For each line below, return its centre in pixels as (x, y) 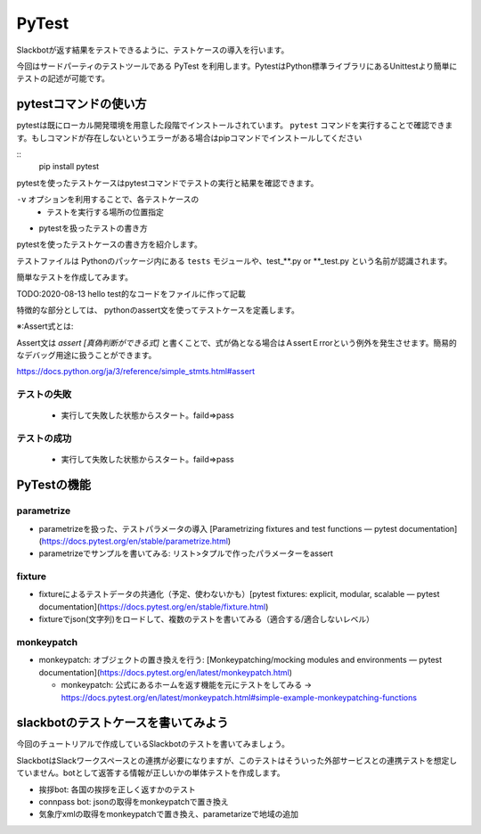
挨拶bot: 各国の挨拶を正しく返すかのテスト (117, 789)
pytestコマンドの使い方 (82, 104)
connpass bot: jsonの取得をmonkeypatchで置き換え (134, 802)
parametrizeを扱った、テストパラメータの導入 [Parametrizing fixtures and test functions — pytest (218, 528)
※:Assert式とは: (45, 326)
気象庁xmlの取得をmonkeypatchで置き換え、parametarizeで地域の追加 (168, 814)
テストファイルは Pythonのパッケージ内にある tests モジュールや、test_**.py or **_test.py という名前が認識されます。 (234, 261)
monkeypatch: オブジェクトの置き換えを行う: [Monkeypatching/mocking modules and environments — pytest (240, 660)
